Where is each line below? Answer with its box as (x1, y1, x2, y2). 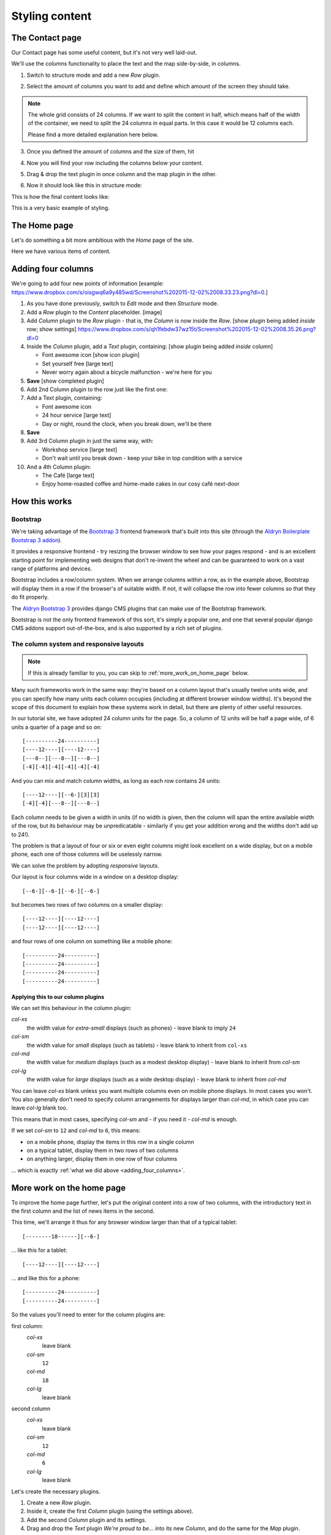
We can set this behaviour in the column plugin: (11, 1005, 132, 1012)
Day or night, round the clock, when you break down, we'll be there (42, 420, 212, 427)
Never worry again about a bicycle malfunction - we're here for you (42, 368, 212, 376)
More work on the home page (11, 1183, 126, 1193)
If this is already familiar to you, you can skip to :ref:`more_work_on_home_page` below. (28, 669, 249, 677)
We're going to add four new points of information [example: (11, 280, 164, 287)
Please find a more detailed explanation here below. (28, 131, 159, 138)
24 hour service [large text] (42, 411, 112, 419)
